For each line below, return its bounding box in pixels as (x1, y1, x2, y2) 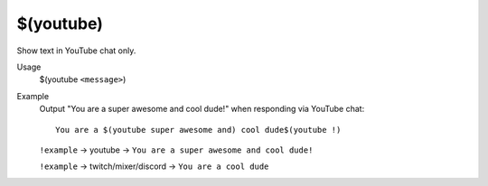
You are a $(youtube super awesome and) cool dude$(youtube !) (55, 125, 342, 135)
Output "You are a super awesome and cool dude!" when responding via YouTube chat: (39, 104, 365, 115)
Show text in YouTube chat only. (16, 45, 136, 56)
